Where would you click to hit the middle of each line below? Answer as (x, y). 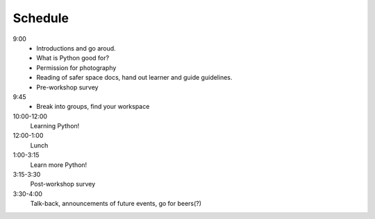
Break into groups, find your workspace (93, 107)
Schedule (41, 18)
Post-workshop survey (63, 184)
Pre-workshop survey (67, 87)
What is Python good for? (73, 58)
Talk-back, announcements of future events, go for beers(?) (116, 204)
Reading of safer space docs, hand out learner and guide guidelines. (134, 78)
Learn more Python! (59, 165)
